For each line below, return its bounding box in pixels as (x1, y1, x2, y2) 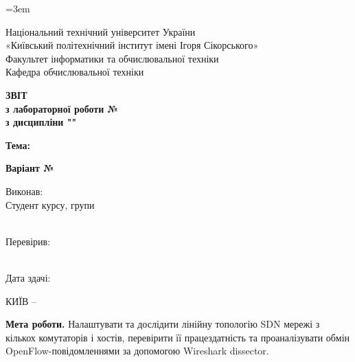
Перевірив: (5, 234, 51, 248)
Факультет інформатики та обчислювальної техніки (5, 51, 219, 65)
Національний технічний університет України (5, 24, 196, 38)
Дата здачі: (5, 270, 51, 284)
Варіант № (5, 161, 54, 175)
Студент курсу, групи (5, 197, 95, 212)
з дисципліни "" (5, 115, 77, 129)
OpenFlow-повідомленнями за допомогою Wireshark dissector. (5, 343, 269, 358)
